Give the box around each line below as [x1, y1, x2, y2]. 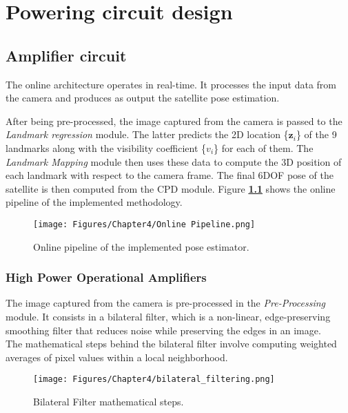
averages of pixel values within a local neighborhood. [6, 349, 228, 364]
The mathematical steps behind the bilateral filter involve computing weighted [6, 336, 337, 351]
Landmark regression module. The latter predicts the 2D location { [6, 127, 289, 142]
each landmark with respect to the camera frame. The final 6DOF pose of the [6, 168, 334, 182]
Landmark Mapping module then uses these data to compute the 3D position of [6, 154, 342, 169]
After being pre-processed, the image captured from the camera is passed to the [6, 113, 342, 128]
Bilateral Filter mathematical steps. [33, 394, 184, 409]
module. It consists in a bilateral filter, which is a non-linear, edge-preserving [6, 309, 331, 323]
